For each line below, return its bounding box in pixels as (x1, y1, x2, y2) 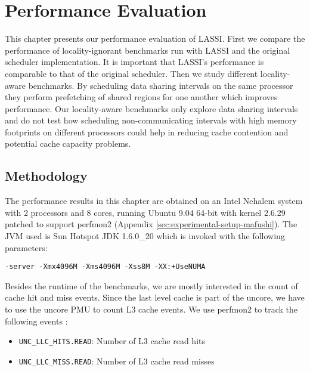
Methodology (5, 166, 88, 185)
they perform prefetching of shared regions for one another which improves (5, 91, 278, 103)
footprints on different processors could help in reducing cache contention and (5, 125, 289, 138)
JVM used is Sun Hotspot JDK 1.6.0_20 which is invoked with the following (5, 230, 285, 242)
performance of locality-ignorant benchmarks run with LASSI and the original (5, 44, 290, 56)
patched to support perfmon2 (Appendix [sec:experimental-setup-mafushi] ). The (5, 218, 297, 230)
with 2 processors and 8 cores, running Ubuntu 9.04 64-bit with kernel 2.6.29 (5, 206, 286, 218)
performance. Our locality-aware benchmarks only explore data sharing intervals (5, 102, 298, 115)
